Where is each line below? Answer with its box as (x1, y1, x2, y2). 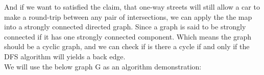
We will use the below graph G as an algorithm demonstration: (4, 61, 202, 71)
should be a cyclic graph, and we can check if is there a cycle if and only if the (4, 41, 250, 52)
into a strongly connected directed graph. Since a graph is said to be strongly (4, 21, 246, 32)
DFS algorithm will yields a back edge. (4, 51, 126, 61)
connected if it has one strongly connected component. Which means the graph (4, 31, 252, 42)
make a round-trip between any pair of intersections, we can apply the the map (4, 11, 252, 22)
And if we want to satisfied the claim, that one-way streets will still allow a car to (4, 2, 260, 12)
